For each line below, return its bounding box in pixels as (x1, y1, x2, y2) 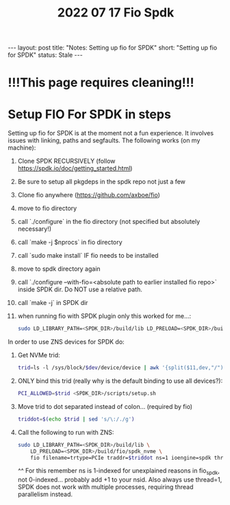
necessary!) (17, 225, 52, 233)
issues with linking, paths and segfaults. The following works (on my (8, 136, 201, 145)
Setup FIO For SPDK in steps (8, 106, 172, 122)
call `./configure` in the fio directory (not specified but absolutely (17, 218, 201, 226)
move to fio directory (17, 204, 77, 212)
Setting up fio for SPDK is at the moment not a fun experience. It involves (8, 129, 214, 137)
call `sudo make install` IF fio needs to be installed (17, 251, 159, 260)
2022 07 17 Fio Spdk (57, 5, 175, 21)
